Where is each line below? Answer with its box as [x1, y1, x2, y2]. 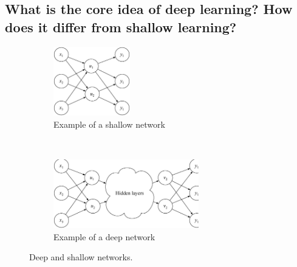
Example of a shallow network [53, 117, 165, 130]
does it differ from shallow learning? [5, 17, 237, 36]
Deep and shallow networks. [29, 251, 133, 263]
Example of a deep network [53, 230, 155, 243]
